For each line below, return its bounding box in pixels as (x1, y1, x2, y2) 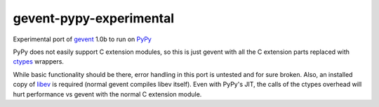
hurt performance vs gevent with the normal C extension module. (13, 90, 202, 98)
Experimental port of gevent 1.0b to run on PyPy (13, 35, 152, 43)
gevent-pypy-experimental (13, 10, 175, 26)
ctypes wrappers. (13, 57, 65, 66)
